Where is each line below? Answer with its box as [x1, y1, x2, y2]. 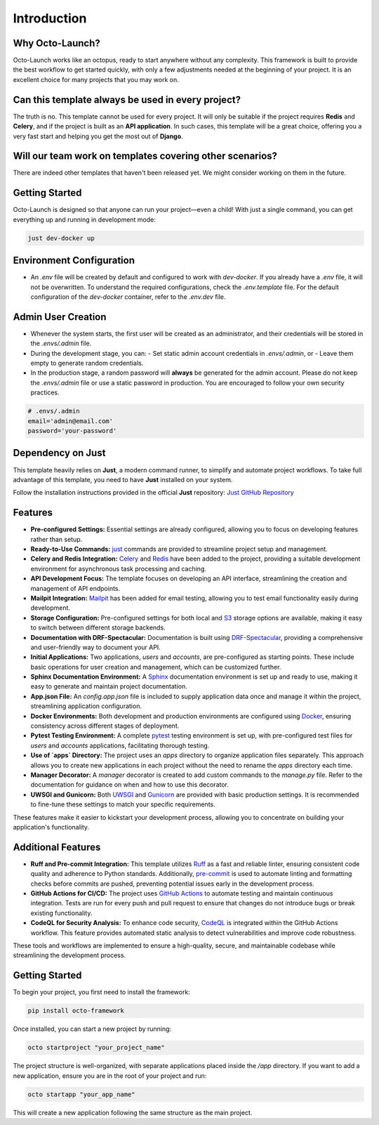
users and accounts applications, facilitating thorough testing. [30, 741, 210, 750]
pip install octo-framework [27, 1007, 124, 1015]
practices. [30, 388, 60, 397]
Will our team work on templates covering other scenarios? [13, 150, 277, 162]
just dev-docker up [27, 234, 95, 242]
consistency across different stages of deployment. [30, 721, 180, 730]
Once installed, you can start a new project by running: [13, 1025, 172, 1033]
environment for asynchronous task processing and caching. [30, 564, 206, 573]
